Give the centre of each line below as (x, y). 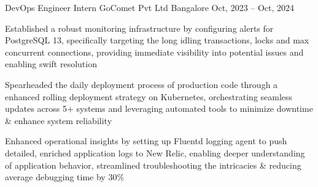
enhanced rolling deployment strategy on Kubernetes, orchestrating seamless (149, 96)
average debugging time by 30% (65, 177)
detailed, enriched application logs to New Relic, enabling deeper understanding (155, 152)
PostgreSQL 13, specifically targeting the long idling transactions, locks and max (157, 40)
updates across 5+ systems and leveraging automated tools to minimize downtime (159, 108)
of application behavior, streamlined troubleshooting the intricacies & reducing (153, 165)
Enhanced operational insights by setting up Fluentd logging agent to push (146, 141)
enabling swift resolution (51, 64)
